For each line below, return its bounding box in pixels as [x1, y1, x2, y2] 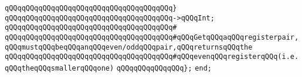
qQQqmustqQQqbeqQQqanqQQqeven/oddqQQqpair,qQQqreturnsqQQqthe [5, 43, 253, 51]
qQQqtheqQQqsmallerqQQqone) [5, 64, 114, 72]
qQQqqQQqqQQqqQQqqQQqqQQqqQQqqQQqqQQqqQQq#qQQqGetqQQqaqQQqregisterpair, [5, 33, 299, 41]
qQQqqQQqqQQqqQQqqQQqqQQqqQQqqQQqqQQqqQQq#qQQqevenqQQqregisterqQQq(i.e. [5, 52, 299, 61]
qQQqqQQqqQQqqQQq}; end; [116, 64, 212, 72]
